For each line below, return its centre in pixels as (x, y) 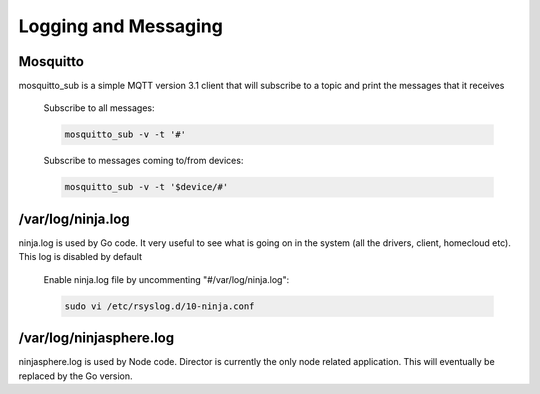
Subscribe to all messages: (99, 108)
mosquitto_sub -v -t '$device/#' (146, 187)
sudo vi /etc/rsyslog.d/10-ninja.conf (159, 306)
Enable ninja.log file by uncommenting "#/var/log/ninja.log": (166, 279)
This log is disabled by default (80, 257)
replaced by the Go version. (76, 376)
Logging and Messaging (121, 26)
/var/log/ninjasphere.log (96, 338)
